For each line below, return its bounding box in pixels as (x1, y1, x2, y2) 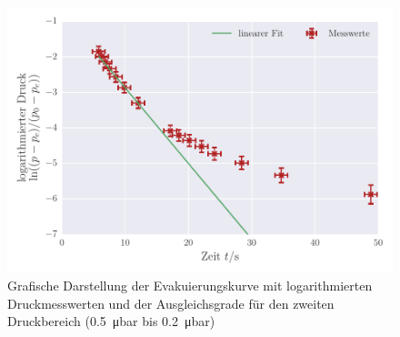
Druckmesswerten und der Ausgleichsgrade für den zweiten (7, 293, 335, 312)
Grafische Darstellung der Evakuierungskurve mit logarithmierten (7, 276, 373, 295)
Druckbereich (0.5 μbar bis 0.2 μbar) (7, 311, 215, 331)
